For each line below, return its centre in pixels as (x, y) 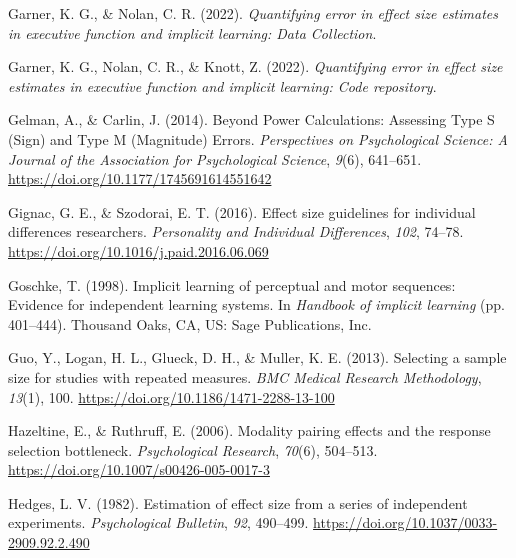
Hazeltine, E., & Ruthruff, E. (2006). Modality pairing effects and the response (249, 430)
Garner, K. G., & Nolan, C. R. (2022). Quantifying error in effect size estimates (253, 13)
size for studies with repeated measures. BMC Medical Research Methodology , (245, 376)
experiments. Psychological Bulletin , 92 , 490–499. (158, 522)
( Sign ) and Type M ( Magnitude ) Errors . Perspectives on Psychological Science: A (258, 138)
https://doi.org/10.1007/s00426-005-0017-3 (139, 469)
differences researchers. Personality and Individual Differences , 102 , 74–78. (236, 231)
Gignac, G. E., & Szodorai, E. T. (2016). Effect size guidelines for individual (242, 211)
